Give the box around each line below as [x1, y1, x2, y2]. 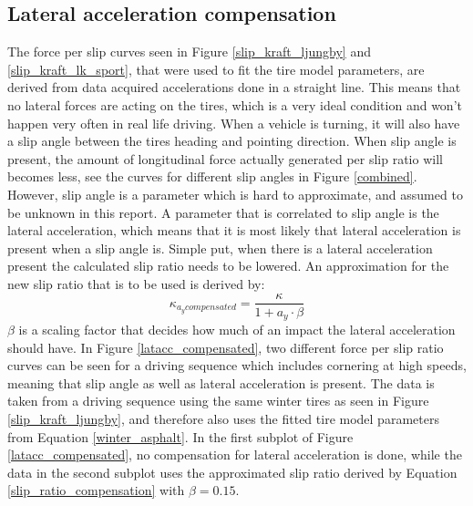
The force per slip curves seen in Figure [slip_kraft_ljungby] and [7, 42, 371, 61]
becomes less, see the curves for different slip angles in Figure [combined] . [7, 167, 417, 186]
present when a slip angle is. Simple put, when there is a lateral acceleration [7, 238, 433, 257]
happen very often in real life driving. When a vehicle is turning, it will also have [7, 113, 460, 132]
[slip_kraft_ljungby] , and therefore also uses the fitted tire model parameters [7, 409, 439, 428]
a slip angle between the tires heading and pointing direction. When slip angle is [7, 131, 457, 150]
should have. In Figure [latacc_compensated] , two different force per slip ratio [7, 337, 444, 356]
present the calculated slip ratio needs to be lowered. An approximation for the [7, 256, 449, 275]
